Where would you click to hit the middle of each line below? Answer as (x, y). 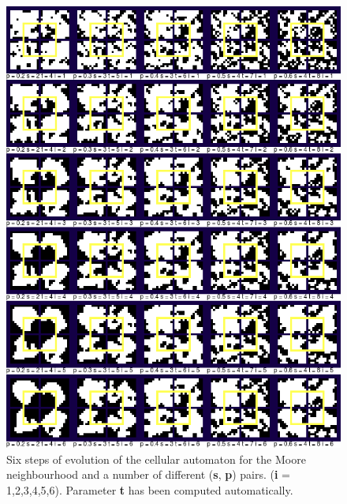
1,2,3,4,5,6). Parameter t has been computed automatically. (150, 489)
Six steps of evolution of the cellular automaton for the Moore (156, 459)
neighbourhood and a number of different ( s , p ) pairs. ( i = (148, 474)
